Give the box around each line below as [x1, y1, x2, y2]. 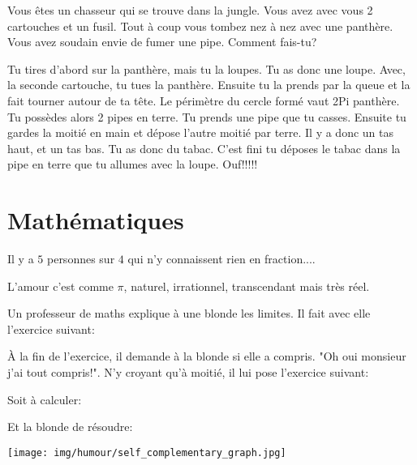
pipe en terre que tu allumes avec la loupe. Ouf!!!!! [7, 156, 258, 173]
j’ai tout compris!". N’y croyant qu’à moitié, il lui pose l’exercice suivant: [7, 364, 369, 381]
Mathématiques [7, 203, 184, 237]
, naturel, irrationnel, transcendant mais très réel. [123, 277, 370, 294]
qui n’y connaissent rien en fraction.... [127, 250, 316, 267]
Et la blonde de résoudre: [7, 418, 133, 435]
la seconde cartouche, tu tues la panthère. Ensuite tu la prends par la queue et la [7, 76, 411, 93]
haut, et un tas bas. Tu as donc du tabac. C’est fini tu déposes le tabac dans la [7, 139, 401, 156]
